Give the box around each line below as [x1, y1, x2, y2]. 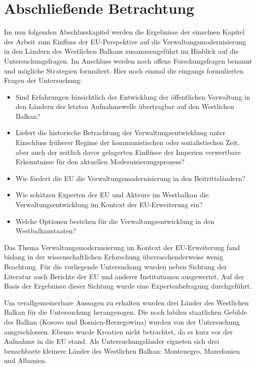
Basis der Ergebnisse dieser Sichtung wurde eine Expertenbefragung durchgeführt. [4, 281, 252, 291]
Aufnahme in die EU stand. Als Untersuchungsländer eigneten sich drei [4, 336, 219, 346]
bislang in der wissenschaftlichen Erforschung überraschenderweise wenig [4, 252, 223, 262]
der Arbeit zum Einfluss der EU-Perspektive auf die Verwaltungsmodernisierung [4, 36, 246, 46]
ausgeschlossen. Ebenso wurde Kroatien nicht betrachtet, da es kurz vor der [4, 326, 233, 336]
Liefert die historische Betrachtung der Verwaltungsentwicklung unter [15, 127, 225, 138]
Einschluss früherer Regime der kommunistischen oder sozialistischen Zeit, [15, 137, 240, 147]
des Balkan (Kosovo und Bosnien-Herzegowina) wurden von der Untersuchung [4, 316, 240, 327]
